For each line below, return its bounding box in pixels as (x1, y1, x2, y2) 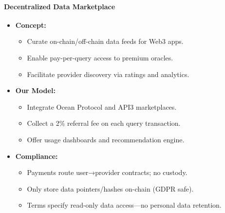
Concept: (15, 19, 46, 30)
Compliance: (15, 151, 58, 161)
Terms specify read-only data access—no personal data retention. (27, 200, 222, 210)
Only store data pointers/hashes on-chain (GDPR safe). (27, 183, 194, 194)
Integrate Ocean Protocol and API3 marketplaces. (27, 101, 177, 112)
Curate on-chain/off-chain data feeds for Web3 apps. (27, 36, 184, 46)
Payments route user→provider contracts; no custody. (27, 167, 187, 177)
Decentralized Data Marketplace (4, 1, 115, 11)
